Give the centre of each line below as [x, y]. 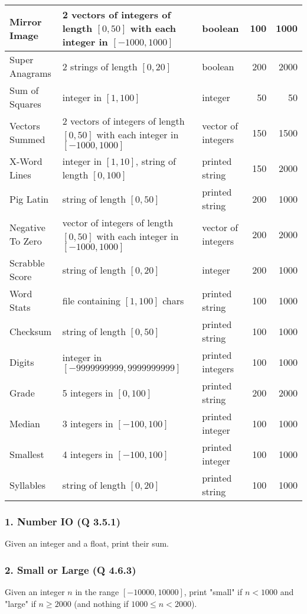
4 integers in [88, 454]
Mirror [26, 21]
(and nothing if [101, 603]
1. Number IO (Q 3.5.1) [63, 521]
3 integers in [88, 423]
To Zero [26, 241]
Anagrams [30, 73]
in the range [97, 592]
